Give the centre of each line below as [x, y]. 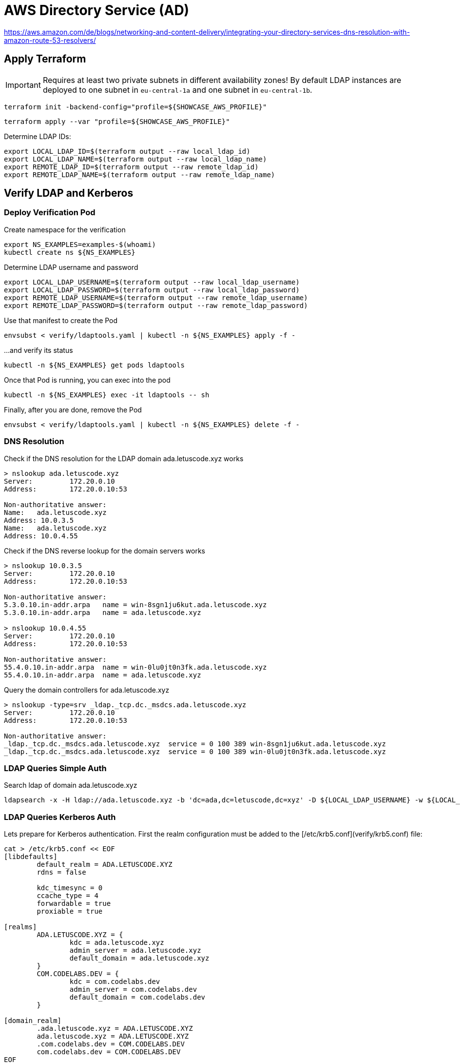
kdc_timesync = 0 [70, 888]
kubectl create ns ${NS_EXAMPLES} [70, 252]
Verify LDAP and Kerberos [69, 193]
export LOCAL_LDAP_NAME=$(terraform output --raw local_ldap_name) [135, 159]
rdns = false [61, 872]
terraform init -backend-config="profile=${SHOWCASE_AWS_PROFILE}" [135, 107]
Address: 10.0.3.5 [39, 520]
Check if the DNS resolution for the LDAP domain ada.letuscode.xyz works [124, 458]
